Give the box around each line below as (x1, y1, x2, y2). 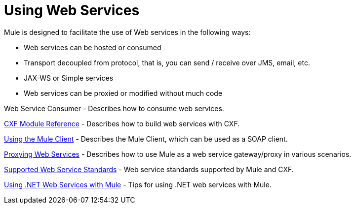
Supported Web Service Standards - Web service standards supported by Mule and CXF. (4, 165, 294, 174)
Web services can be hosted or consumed (24, 43, 161, 52)
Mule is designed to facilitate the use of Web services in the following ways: (4, 28, 251, 36)
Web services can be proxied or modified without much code (24, 89, 223, 97)
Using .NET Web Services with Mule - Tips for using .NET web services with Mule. (4, 180, 272, 189)
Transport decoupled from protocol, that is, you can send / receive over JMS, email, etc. (24, 58, 310, 67)
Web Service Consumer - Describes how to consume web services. (4, 104, 224, 113)
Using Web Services (4, 2, 140, 19)
